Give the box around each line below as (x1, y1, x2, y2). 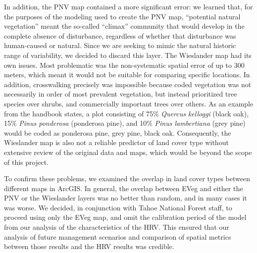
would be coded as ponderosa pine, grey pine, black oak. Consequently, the (4, 127, 231, 138)
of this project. (4, 156, 49, 167)
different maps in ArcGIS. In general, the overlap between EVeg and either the (4, 183, 243, 193)
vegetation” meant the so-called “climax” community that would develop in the (4, 21, 245, 31)
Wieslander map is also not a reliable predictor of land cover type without (4, 137, 229, 148)
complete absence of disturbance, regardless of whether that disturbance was (4, 30, 236, 41)
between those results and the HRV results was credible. (4, 241, 174, 252)
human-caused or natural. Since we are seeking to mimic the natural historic (4, 40, 236, 51)
